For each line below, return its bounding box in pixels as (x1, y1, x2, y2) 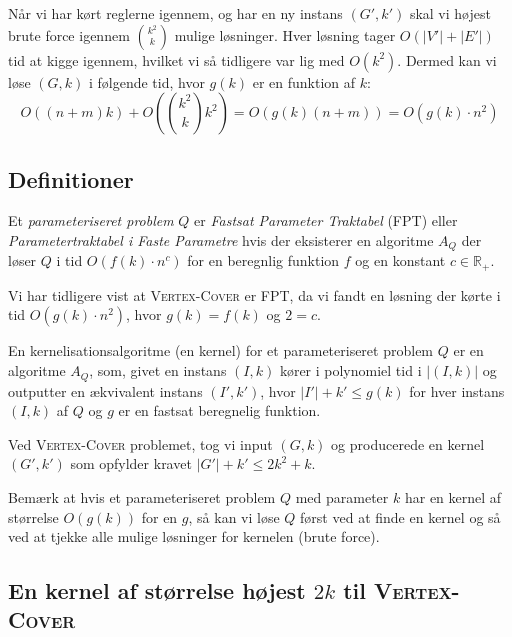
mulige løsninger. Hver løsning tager (174, 24, 396, 45)
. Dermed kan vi (397, 49, 497, 70)
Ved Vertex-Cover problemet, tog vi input (8, 433, 273, 454)
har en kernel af (404, 486, 502, 507)
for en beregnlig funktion (187, 250, 340, 271)
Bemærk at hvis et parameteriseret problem (8, 486, 276, 507)
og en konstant (355, 250, 446, 271)
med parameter (295, 486, 389, 507)
